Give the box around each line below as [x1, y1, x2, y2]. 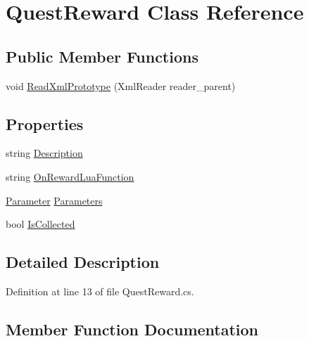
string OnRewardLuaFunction [6, 169, 134, 184]
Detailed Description [6, 251, 160, 273]
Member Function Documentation [6, 318, 259, 340]
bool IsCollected [6, 217, 75, 231]
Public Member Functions [6, 45, 198, 67]
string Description [6, 146, 83, 160]
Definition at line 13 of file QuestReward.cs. [6, 283, 194, 298]
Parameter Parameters [6, 193, 103, 207]
